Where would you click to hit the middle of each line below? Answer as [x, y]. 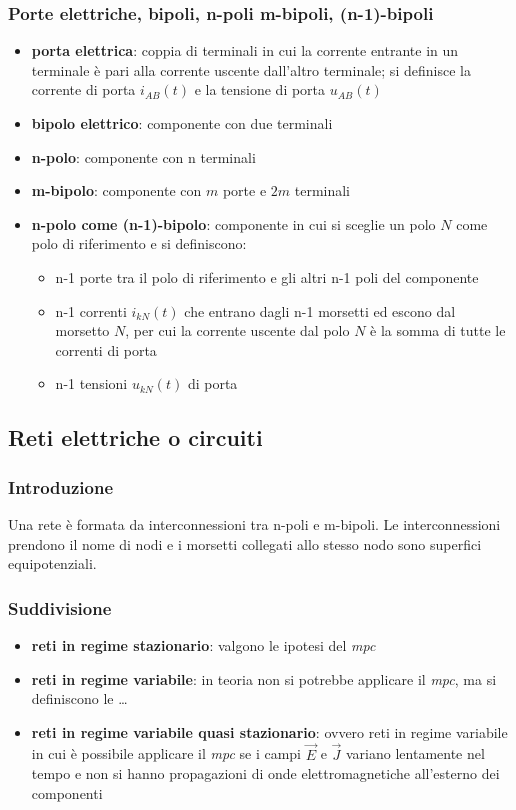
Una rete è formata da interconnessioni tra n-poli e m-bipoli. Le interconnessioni [254, 523]
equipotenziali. [52, 563]
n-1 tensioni [91, 383]
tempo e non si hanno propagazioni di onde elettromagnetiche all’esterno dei [265, 773]
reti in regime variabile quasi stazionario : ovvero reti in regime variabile [269, 731]
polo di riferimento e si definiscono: [139, 243]
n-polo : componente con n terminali [143, 156]
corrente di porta [83, 89]
